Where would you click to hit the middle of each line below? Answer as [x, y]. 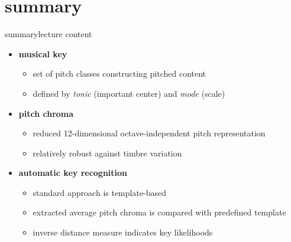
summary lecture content [48, 34]
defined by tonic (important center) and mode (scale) [129, 93]
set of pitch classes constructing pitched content [119, 73]
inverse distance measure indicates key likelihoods [123, 232]
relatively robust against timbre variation [107, 153]
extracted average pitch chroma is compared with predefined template [159, 212]
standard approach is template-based [100, 192]
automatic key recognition [73, 173]
